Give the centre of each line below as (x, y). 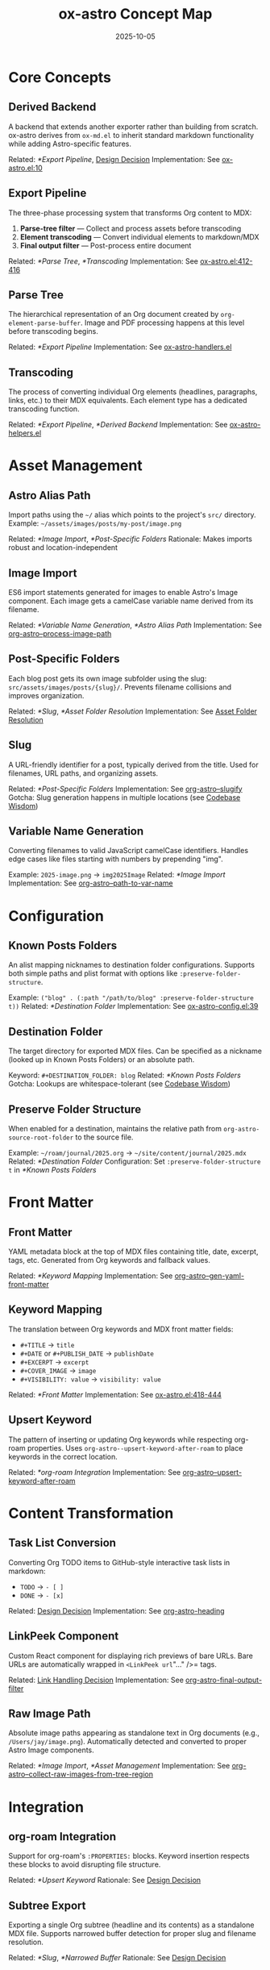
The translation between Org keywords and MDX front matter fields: (121, 1329)
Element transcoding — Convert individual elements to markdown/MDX (139, 237)
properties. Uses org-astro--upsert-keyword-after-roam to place (135, 1447)
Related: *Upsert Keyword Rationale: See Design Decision (105, 1880)
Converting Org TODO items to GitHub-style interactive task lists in (119, 1562)
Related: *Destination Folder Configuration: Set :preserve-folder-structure (135, 1161)
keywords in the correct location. (63, 1456)
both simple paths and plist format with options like (93, 973)
